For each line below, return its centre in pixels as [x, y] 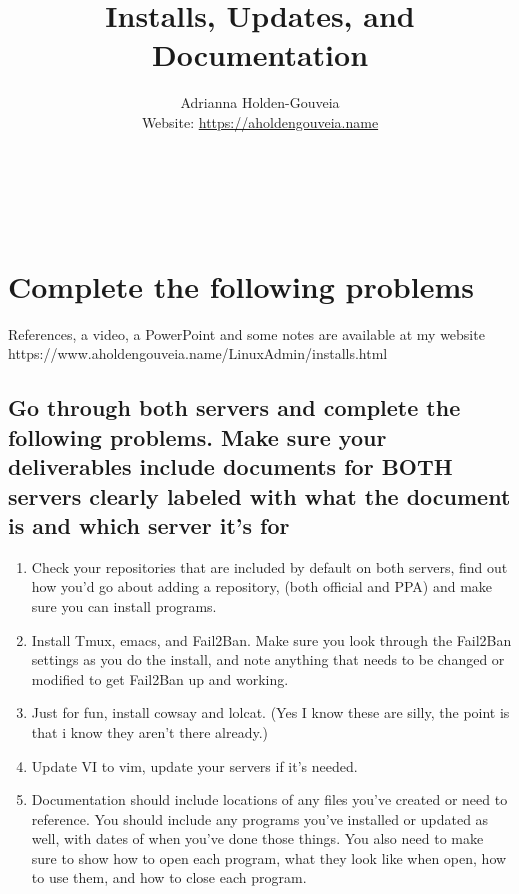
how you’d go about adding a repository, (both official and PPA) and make [262, 586]
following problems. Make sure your [197, 436]
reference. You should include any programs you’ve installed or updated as [260, 818]
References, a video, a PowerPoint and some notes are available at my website [246, 333]
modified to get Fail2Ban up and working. [160, 678]
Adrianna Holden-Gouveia [260, 102]
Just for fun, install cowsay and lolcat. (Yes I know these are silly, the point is [270, 712]
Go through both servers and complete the [234, 407]
